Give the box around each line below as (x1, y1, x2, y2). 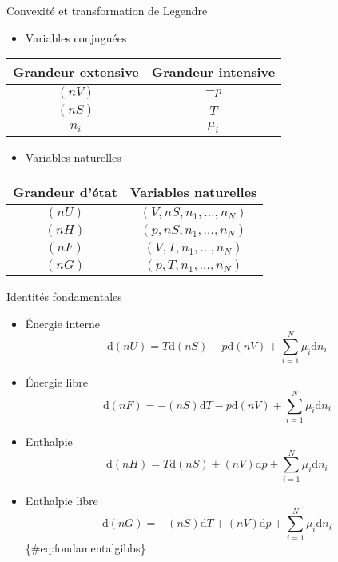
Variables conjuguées (25, 29, 127, 46)
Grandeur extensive (13, 62, 139, 82)
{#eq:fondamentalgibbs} (25, 540, 146, 556)
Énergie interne (25, 315, 101, 331)
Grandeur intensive (151, 62, 276, 82)
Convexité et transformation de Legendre (6, 2, 208, 18)
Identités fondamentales (6, 287, 122, 304)
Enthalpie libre (25, 492, 98, 508)
